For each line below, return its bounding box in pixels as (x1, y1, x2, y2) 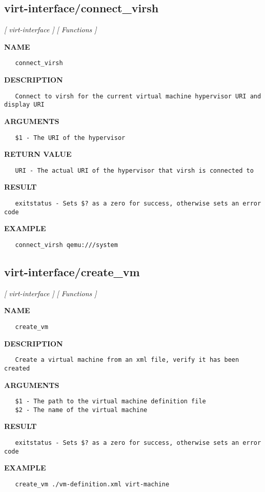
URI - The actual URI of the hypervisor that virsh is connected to (15, 167, 254, 174)
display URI (4, 101, 45, 109)
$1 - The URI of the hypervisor (15, 134, 126, 141)
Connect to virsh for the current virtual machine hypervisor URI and (15, 92, 261, 100)
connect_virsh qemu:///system (15, 241, 118, 249)
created (4, 364, 30, 372)
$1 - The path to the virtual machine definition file (15, 398, 206, 405)
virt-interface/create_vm (4, 264, 140, 279)
